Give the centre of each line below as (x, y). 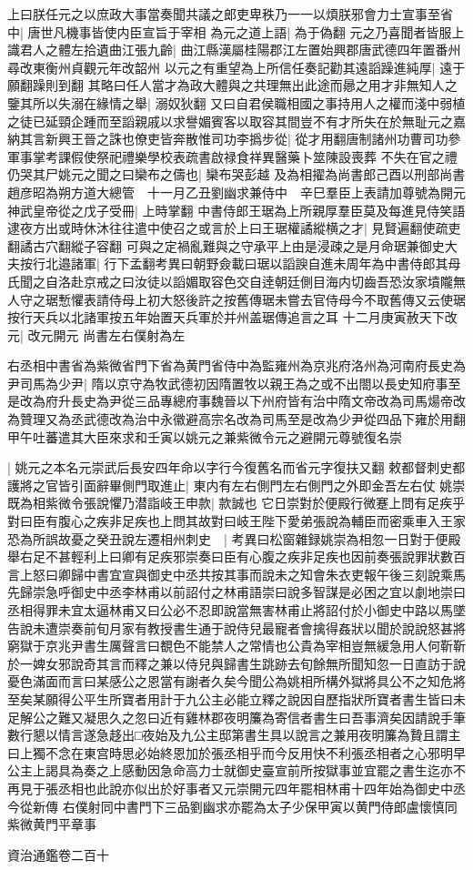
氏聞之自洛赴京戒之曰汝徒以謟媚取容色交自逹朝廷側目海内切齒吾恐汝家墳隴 (230, 281)
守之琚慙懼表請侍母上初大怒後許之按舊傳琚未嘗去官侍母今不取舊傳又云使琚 (242, 299)
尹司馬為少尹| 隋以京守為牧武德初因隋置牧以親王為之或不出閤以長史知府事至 (234, 383)
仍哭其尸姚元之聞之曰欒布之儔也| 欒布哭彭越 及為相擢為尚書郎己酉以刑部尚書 (236, 174)
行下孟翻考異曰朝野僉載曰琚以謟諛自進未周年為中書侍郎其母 (282, 263)
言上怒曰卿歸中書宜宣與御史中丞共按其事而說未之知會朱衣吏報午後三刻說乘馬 (236, 574)
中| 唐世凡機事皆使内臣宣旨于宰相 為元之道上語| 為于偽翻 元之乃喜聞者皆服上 (236, 31)
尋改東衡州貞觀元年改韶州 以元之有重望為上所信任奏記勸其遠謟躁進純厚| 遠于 (236, 67)
